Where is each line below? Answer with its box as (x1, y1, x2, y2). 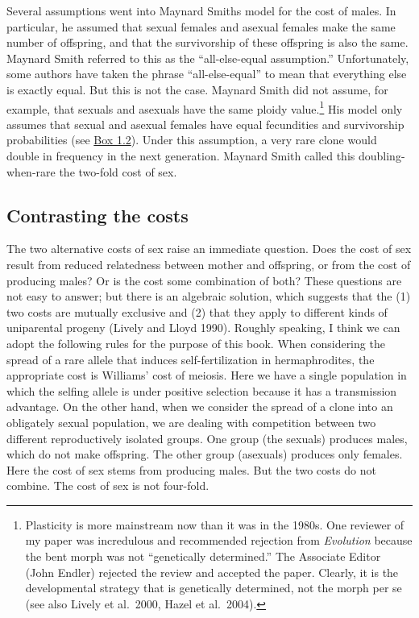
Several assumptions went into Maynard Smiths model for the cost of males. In (6, 2, 396, 19)
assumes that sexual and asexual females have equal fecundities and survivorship (6, 115, 404, 132)
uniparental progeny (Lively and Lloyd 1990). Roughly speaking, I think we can (6, 319, 400, 336)
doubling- (358, 147, 405, 164)
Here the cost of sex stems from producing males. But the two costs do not (6, 461, 376, 478)
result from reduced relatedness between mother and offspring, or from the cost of (6, 255, 411, 272)
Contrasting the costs (6, 202, 189, 227)
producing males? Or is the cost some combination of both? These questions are (6, 272, 402, 288)
